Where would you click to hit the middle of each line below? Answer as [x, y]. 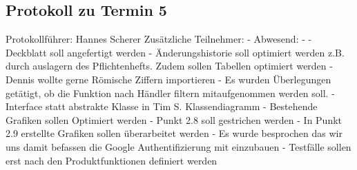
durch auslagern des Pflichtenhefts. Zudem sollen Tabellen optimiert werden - [169, 66]
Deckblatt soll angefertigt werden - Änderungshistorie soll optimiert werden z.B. [175, 52]
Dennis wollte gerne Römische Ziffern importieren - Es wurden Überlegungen [168, 79]
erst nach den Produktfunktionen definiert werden [112, 160]
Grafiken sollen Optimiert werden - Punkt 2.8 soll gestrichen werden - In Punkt [174, 119]
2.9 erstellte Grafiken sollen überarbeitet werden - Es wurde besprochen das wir [174, 133]
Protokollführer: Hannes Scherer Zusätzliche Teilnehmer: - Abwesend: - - [159, 39]
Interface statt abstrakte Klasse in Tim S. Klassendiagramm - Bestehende [162, 106]
